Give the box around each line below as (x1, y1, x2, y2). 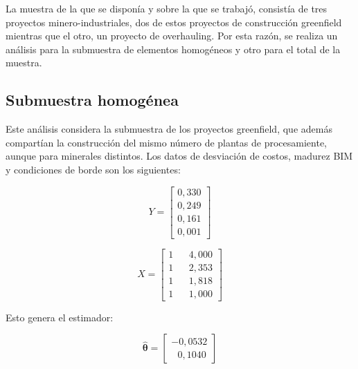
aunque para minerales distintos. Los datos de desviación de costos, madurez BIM (6, 149, 353, 163)
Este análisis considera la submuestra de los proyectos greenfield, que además (6, 122, 332, 136)
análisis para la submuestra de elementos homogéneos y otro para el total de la (6, 41, 341, 56)
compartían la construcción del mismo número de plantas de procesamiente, (6, 135, 327, 149)
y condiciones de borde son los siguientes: (6, 162, 181, 176)
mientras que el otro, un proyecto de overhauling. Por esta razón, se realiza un (6, 28, 338, 43)
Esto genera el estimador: (6, 310, 114, 324)
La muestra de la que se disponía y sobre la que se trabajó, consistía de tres (6, 1, 328, 15)
